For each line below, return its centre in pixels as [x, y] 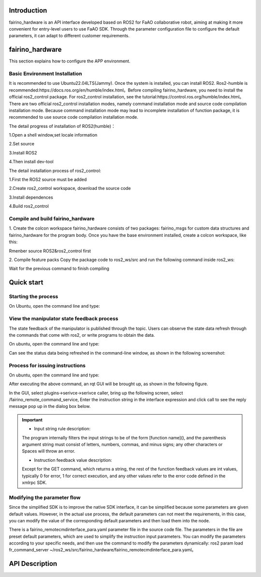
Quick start [26, 283]
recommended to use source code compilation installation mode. [74, 117]
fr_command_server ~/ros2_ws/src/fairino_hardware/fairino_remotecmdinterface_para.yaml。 [102, 550]
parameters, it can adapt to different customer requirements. [69, 36]
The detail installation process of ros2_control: [55, 171]
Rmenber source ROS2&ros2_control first [50, 251]
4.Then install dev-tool [31, 162]
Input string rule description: [62, 429]
